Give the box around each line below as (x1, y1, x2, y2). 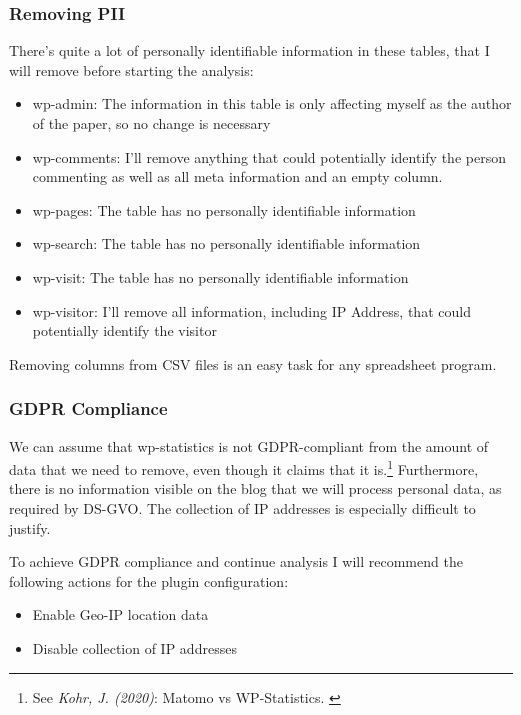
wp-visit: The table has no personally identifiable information (32, 266, 409, 287)
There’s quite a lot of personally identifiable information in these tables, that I (9, 40, 490, 61)
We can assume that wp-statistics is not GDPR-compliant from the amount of (9, 435, 489, 456)
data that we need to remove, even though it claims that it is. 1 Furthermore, (9, 456, 479, 479)
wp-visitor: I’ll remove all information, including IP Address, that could (32, 300, 471, 321)
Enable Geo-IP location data (32, 604, 209, 625)
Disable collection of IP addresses (32, 637, 237, 658)
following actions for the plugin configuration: (9, 570, 289, 591)
